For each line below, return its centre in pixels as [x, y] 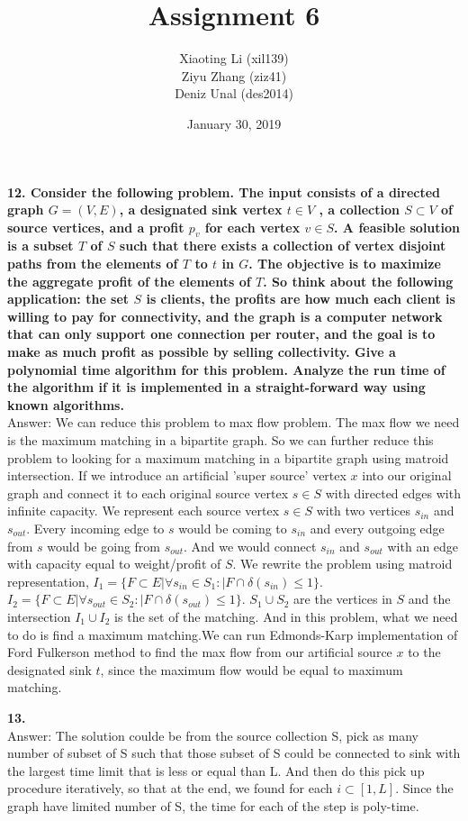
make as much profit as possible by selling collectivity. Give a [202, 352]
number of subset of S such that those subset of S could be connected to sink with [234, 753]
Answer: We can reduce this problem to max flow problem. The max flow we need [234, 422]
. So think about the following [358, 281]
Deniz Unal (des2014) [234, 93]
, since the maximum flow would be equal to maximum [252, 669]
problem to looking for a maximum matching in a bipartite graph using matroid [228, 457]
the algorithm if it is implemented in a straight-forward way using [216, 387]
